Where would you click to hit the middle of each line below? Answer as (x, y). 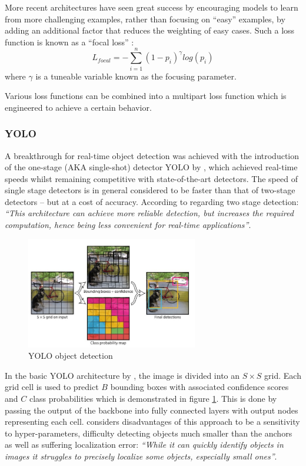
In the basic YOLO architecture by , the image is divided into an (122, 375)
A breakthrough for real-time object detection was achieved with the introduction (152, 155)
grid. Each (283, 375)
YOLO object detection (71, 356)
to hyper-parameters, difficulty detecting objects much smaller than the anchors (149, 433)
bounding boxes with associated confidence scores (199, 387)
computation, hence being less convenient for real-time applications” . (128, 225)
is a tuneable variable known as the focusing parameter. (136, 76)
